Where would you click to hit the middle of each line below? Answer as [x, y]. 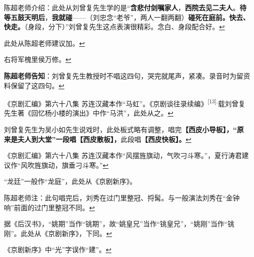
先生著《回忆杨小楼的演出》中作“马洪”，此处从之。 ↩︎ [89, 113]
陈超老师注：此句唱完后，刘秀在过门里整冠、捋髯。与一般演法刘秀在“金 [118, 197]
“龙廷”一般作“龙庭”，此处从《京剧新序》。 [70, 181]
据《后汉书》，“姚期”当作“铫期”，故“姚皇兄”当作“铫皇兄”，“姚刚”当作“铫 [119, 224]
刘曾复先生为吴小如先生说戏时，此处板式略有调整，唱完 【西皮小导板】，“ [120, 129]
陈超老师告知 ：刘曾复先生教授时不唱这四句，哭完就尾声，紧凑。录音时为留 [124, 75]
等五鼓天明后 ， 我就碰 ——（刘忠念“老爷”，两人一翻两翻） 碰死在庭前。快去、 [127, 17]
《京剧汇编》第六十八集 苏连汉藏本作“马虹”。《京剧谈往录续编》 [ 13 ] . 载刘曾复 [125, 103]
